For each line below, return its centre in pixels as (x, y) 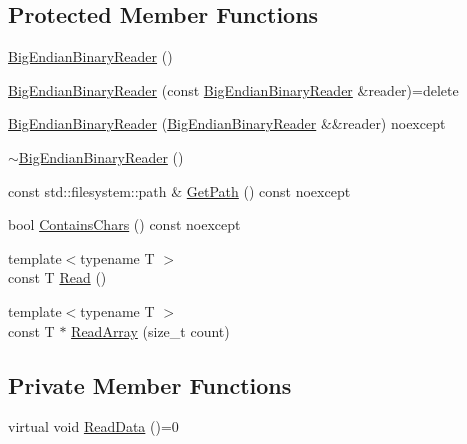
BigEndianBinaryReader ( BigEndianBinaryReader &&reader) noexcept (227, 123)
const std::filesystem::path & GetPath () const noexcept (179, 190)
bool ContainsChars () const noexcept (124, 224)
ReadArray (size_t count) (150, 330)
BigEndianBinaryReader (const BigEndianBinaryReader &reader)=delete (233, 89)
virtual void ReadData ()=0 (93, 426)
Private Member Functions (150, 384)
